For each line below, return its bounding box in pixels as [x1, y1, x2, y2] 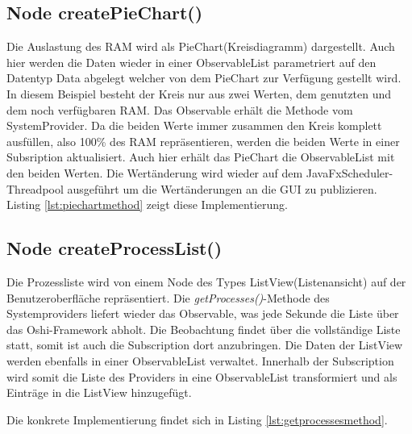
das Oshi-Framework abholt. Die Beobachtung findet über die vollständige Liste [6, 320, 401, 337]
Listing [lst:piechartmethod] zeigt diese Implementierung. [6, 196, 288, 213]
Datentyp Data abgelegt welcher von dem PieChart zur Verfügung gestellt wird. [6, 69, 402, 86]
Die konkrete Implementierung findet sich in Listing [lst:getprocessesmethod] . [6, 411, 388, 428]
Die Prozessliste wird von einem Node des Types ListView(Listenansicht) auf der [6, 273, 406, 290]
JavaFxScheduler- [306, 164, 393, 181]
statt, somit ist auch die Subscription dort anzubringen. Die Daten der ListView [6, 336, 403, 353]
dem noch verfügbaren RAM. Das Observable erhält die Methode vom [6, 101, 353, 118]
